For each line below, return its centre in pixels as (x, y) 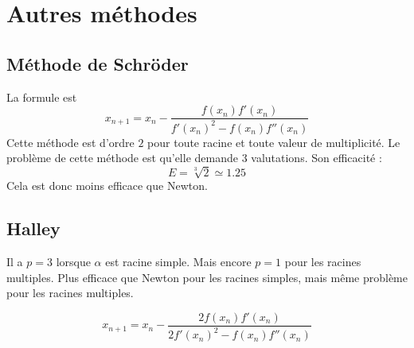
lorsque (73, 262)
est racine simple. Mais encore (178, 262)
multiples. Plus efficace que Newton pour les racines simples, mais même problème (207, 277)
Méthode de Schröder (98, 63)
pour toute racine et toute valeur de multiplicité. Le (274, 142)
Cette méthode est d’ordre (70, 142)
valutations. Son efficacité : (316, 158)
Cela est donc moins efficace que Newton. (107, 186)
